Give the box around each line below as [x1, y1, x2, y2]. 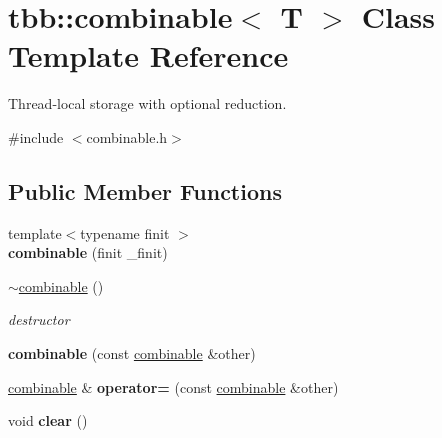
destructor [8, 309, 70, 330]
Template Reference [8, 35, 289, 76]
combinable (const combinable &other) [8, 343, 256, 364]
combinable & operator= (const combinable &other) [8, 376, 339, 397]
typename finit [80, 222, 170, 243]
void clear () [8, 410, 88, 431]
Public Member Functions [8, 175, 282, 206]
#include [8, 126, 64, 147]
